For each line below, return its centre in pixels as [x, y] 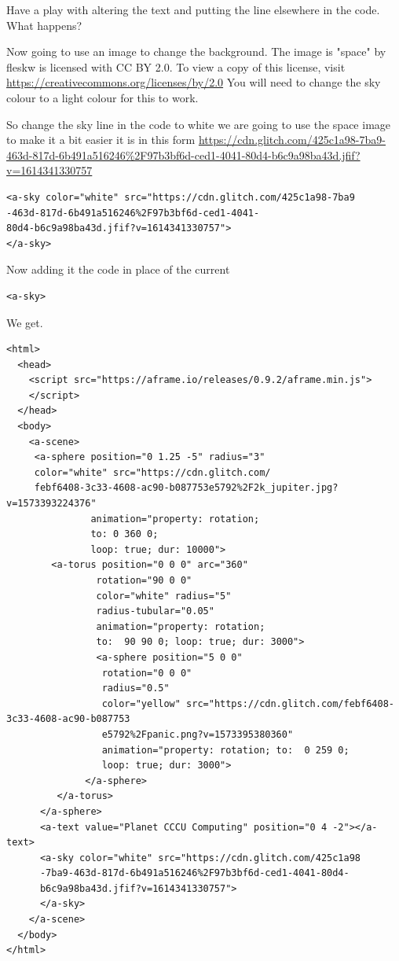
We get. [25, 322]
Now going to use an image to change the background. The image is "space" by [196, 52]
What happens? [44, 25]
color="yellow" [141, 703]
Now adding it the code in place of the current [118, 269]
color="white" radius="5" [164, 596]
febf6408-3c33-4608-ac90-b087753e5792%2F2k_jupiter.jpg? [186, 488]
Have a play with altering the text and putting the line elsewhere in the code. [193, 9]
